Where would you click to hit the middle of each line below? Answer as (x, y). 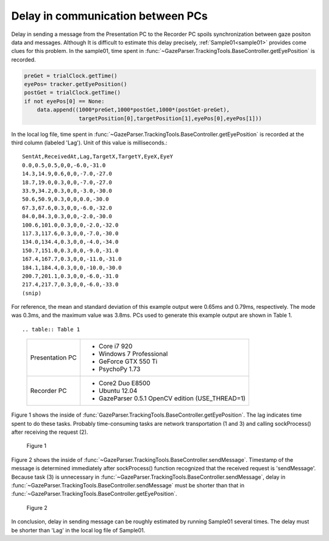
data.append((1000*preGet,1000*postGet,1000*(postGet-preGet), (133, 110)
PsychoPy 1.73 (119, 369)
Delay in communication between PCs (110, 16)
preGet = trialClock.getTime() (71, 76)
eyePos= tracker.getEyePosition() (76, 84)
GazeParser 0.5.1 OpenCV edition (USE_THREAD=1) (172, 398)
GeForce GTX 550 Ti (128, 361)
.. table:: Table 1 (51, 329)
